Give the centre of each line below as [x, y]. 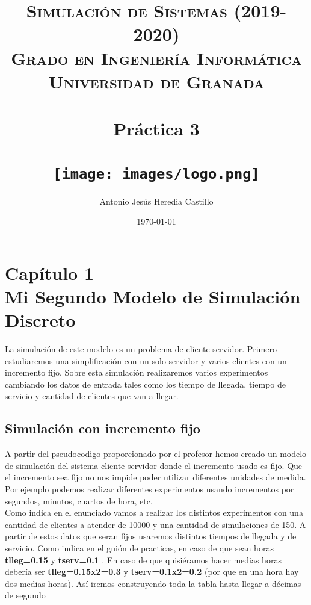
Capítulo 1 [50, 272]
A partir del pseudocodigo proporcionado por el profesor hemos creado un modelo [156, 454]
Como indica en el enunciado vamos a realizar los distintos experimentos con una [154, 513]
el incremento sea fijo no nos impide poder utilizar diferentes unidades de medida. [155, 477]
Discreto [40, 320]
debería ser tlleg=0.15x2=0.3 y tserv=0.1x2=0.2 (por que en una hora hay [152, 572]
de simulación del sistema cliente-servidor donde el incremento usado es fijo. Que [154, 465]
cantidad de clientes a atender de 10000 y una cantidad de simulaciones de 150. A [155, 524]
